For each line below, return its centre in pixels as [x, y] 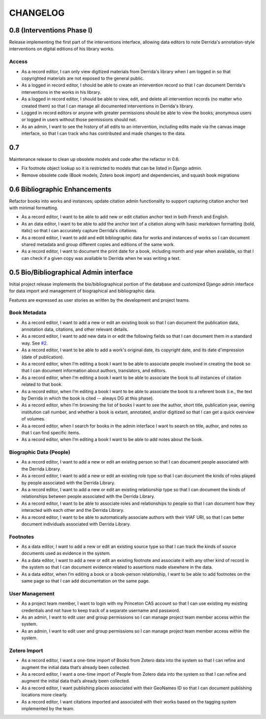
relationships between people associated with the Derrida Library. [88, 497]
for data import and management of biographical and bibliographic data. [83, 291]
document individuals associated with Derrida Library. [76, 524]
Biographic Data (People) [40, 452]
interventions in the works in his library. [61, 92]
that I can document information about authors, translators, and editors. [94, 371]
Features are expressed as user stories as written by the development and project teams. [100, 300]
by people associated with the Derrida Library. [68, 483]
